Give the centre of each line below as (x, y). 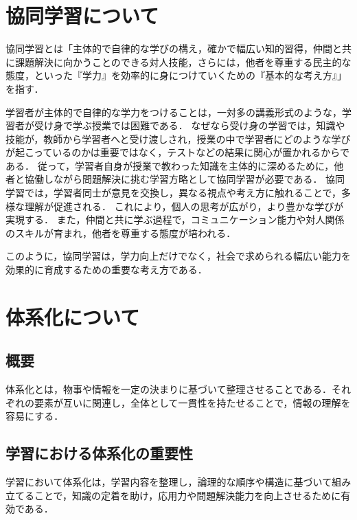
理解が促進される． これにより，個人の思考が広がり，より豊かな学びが (184, 206)
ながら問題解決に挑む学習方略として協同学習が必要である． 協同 (199, 179)
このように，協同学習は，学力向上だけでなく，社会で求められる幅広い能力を (178, 256)
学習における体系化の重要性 (99, 453)
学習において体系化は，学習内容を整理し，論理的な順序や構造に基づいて (169, 482)
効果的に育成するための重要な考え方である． (106, 270)
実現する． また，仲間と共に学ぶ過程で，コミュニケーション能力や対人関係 (175, 219)
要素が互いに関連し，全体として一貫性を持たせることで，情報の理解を (192, 402)
